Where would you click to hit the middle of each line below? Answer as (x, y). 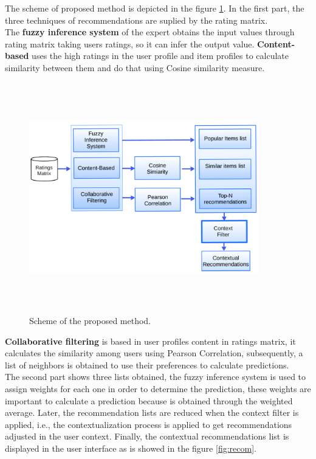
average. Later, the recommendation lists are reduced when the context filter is (152, 412)
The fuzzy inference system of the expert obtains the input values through (150, 32)
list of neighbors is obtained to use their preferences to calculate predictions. (147, 364)
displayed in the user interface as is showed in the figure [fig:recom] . (131, 448)
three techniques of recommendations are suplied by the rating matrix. (136, 20)
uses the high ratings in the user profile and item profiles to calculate (160, 56)
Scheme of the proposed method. (90, 321)
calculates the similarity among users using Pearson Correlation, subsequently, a (154, 353)
